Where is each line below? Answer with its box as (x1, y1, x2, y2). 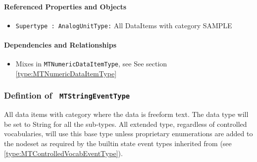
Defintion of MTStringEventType (4, 89, 130, 102)
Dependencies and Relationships (4, 40, 117, 50)
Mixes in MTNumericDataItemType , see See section (15, 58, 167, 69)
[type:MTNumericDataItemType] (15, 68, 117, 78)
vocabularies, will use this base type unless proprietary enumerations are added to (4, 128, 253, 139)
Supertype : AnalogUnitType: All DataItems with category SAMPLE (15, 20, 232, 30)
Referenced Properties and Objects (4, 1, 127, 11)
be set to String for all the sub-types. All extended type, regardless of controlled (4, 118, 247, 129)
